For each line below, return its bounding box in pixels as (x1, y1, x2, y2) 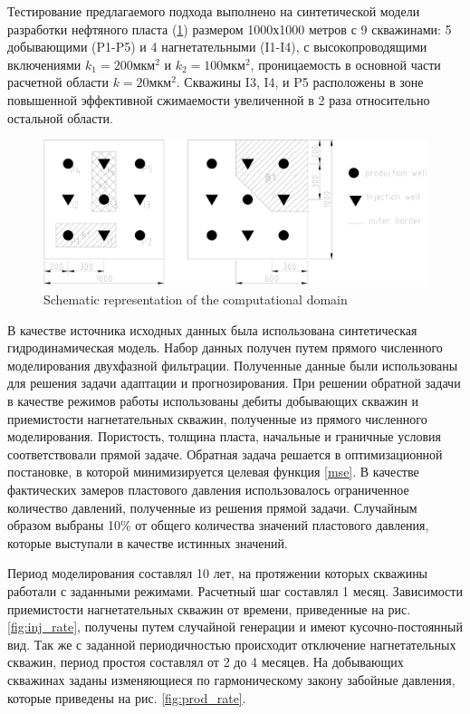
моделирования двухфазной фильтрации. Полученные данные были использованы (7, 355, 458, 374)
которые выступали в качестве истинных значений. (7, 533, 288, 552)
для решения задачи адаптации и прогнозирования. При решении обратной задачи (7, 373, 461, 392)
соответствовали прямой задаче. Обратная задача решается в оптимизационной (7, 444, 443, 463)
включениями (7, 54, 82, 73)
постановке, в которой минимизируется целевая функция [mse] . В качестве (7, 462, 419, 481)
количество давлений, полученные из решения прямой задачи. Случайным (7, 497, 417, 516)
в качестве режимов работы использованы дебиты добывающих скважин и (7, 391, 419, 410)
